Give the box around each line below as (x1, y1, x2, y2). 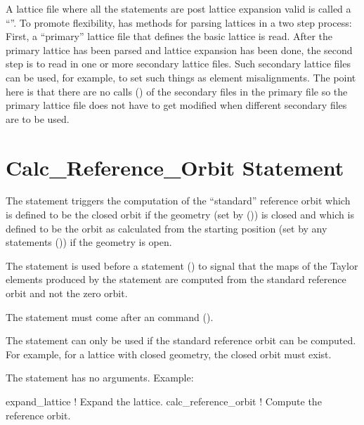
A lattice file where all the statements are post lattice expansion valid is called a (6, 1, 351, 15)
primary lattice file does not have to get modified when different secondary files (6, 98, 347, 112)
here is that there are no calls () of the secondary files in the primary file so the (6, 84, 348, 98)
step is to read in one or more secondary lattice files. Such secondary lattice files (6, 56, 351, 71)
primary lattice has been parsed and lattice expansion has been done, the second (6, 42, 353, 57)
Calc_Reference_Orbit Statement (6, 152, 344, 181)
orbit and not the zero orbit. (6, 286, 128, 301)
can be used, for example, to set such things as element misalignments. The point (6, 70, 356, 84)
